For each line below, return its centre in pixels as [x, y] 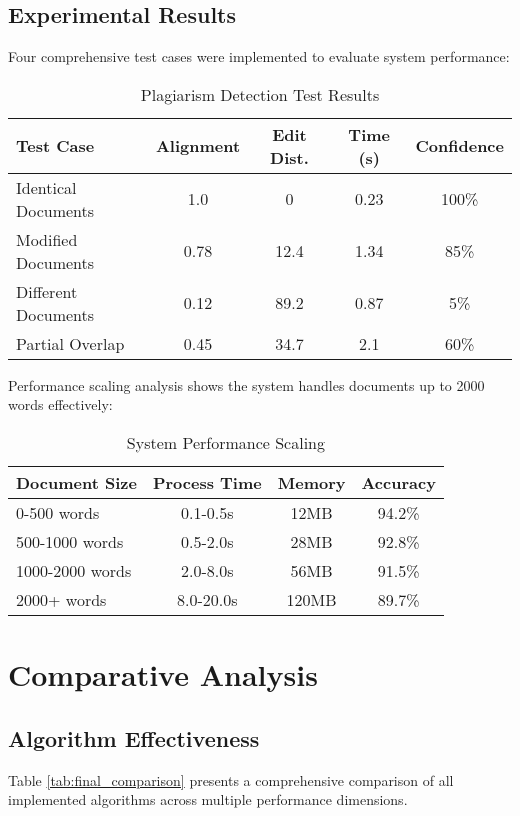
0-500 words [58, 512]
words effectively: [60, 404]
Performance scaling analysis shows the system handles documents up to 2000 [246, 384]
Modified [47, 239]
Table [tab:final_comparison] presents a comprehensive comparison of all [231, 779]
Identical [46, 187]
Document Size [76, 482]
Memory [311, 482]
